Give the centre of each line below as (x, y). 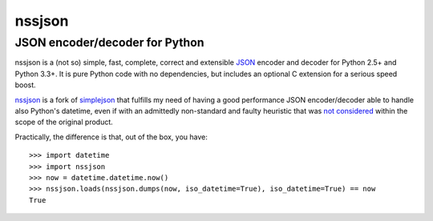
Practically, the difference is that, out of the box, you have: (111, 137)
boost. (25, 85)
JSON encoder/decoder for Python (109, 42)
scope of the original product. (64, 122)
